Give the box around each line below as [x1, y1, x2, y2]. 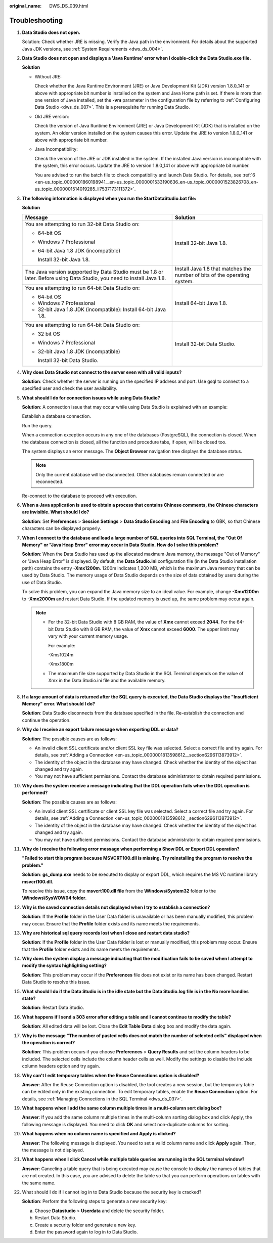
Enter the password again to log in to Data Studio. [34, 1229, 138, 1235]
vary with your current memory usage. [48, 633, 128, 639]
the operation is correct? [22, 1039, 75, 1045]
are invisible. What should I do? [22, 509, 89, 515]
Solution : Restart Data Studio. [22, 1004, 84, 1011]
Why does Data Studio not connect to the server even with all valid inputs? [22, 369, 182, 375]
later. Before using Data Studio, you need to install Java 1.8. [25, 275, 166, 282]
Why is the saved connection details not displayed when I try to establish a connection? [22, 904, 210, 910]
